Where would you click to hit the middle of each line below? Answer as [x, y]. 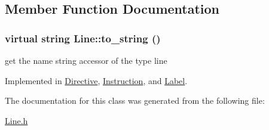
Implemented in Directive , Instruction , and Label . [96, 80]
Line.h [16, 120]
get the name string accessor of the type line [86, 60]
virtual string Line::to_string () [83, 38]
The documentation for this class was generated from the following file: [135, 100]
